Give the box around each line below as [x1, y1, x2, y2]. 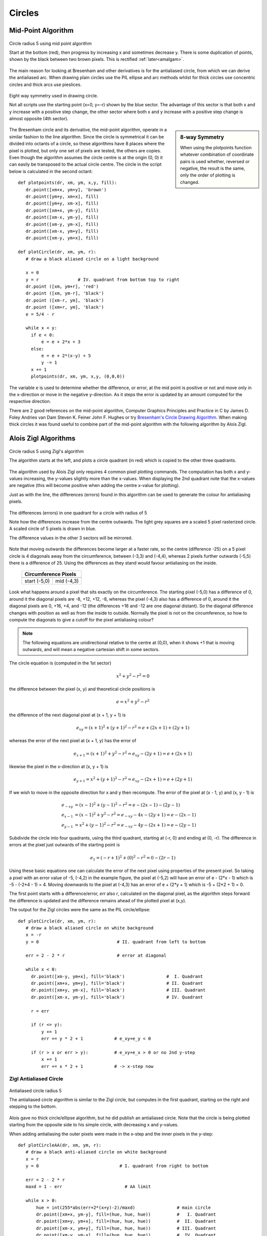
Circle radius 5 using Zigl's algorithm [9, 448, 84, 454]
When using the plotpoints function [180, 144, 252, 150]
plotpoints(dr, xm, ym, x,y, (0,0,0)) [31, 374, 125, 379]
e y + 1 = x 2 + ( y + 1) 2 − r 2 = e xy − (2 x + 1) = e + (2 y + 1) [73, 776, 192, 784]
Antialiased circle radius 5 [9, 1088, 62, 1094]
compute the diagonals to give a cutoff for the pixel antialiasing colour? [9, 617, 154, 622]
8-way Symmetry [180, 134, 224, 141]
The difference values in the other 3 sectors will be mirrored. [9, 534, 133, 541]
